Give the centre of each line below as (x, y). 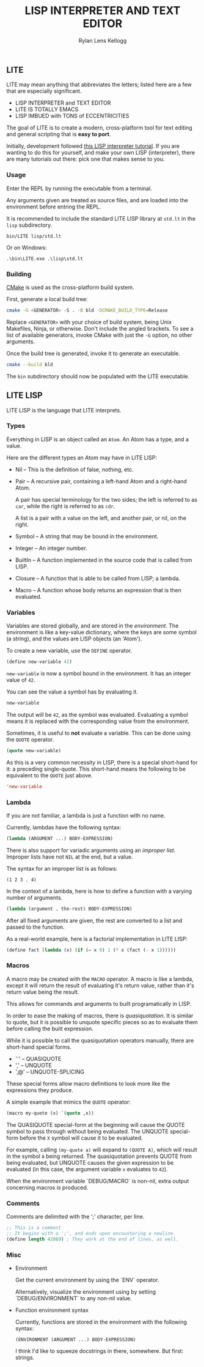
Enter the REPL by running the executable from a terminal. (79, 188)
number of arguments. (35, 897)
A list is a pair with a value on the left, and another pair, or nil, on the (100, 518)
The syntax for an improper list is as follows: (62, 868)
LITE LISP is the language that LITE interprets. (64, 410)
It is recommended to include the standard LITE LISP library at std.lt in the (101, 218)
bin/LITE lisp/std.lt (34, 236)
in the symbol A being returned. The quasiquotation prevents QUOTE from (99, 1156)
